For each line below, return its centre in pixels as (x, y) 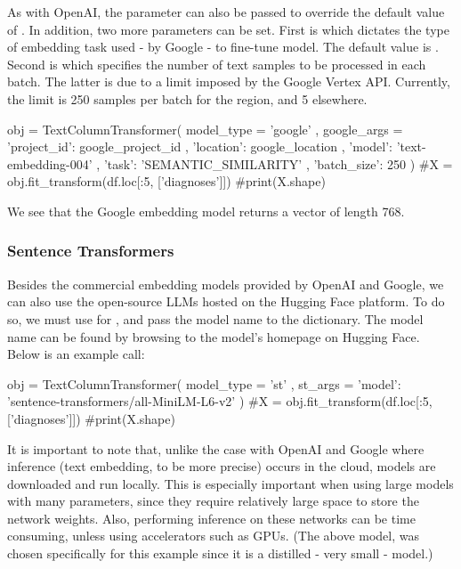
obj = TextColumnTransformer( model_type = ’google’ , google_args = (205, 129)
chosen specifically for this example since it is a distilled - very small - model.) (220, 553)
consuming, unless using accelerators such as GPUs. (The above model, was (214, 536)
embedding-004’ (50, 163)
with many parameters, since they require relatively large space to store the (213, 501)
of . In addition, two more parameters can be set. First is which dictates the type (228, 29)
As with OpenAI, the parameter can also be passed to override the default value (226, 12)
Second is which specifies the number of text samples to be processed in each (217, 64)
